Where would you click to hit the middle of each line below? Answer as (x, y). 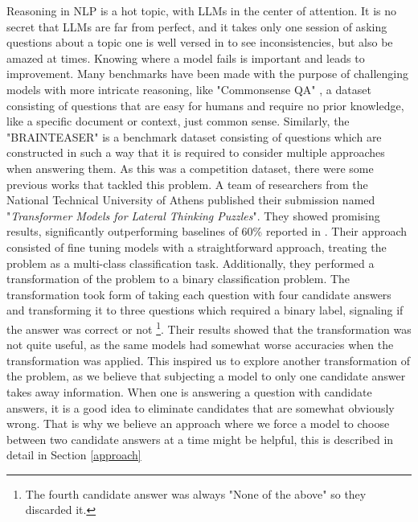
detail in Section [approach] (74, 455)
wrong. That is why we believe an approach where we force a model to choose (198, 423)
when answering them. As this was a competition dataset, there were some (190, 168)
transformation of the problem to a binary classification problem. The (178, 279)
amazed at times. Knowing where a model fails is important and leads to (186, 58)
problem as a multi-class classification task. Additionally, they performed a (191, 263)
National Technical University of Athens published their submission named (191, 200)
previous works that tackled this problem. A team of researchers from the (187, 184)
